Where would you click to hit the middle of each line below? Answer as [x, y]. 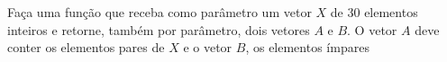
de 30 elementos [374, 12]
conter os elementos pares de [86, 47]
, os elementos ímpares [307, 47]
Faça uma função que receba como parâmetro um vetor [160, 12]
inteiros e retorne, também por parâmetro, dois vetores [159, 29]
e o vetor [208, 47]
